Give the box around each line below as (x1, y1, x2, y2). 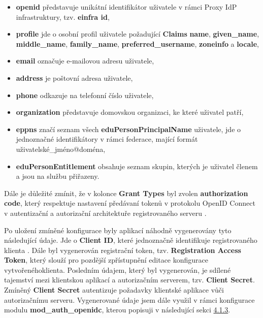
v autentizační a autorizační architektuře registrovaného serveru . (4, 207, 207, 218)
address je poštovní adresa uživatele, (16, 72, 133, 83)
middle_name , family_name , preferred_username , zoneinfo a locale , (16, 38, 259, 49)
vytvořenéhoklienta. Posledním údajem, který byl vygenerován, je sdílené (4, 264, 231, 275)
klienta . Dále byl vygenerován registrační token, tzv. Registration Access (4, 244, 241, 255)
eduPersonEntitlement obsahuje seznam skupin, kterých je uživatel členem (16, 161, 258, 171)
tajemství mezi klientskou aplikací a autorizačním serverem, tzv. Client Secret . (4, 274, 255, 285)
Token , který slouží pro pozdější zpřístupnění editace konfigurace (4, 255, 209, 265)
